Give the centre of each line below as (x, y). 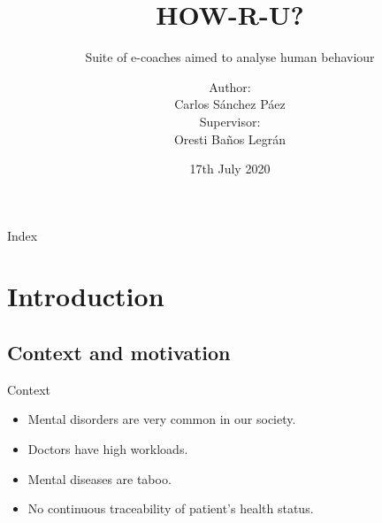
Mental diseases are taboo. (99, 478)
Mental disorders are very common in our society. (162, 419)
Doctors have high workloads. (108, 449)
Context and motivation (119, 353)
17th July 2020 (230, 169)
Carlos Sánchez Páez (230, 104)
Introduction (86, 296)
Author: (230, 86)
